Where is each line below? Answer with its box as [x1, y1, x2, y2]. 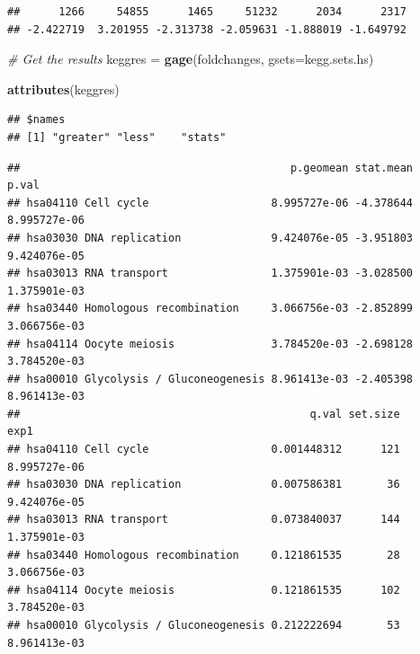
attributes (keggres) [7, 79, 120, 98]
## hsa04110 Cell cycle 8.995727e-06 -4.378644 [7, 196, 414, 209]
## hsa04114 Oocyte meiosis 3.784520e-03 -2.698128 [7, 337, 414, 350]
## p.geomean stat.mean [7, 161, 414, 174]
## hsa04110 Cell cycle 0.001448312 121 [7, 443, 400, 456]
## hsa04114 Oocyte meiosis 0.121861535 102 [7, 583, 400, 597]
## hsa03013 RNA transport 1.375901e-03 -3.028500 [7, 267, 414, 280]
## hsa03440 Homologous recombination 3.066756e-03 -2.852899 [7, 302, 414, 315]
